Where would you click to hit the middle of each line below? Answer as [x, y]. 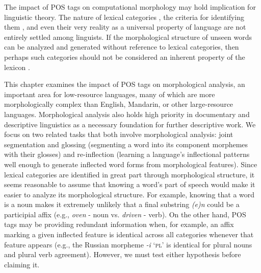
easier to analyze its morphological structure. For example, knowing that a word [129, 194]
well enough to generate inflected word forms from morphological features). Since [131, 164]
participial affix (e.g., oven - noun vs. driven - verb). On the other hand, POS [125, 214]
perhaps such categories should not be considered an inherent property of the [125, 56]
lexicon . [17, 67]
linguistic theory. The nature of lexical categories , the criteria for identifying [124, 17]
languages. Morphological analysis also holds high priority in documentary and [127, 114]
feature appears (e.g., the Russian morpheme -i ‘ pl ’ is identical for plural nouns [128, 244]
